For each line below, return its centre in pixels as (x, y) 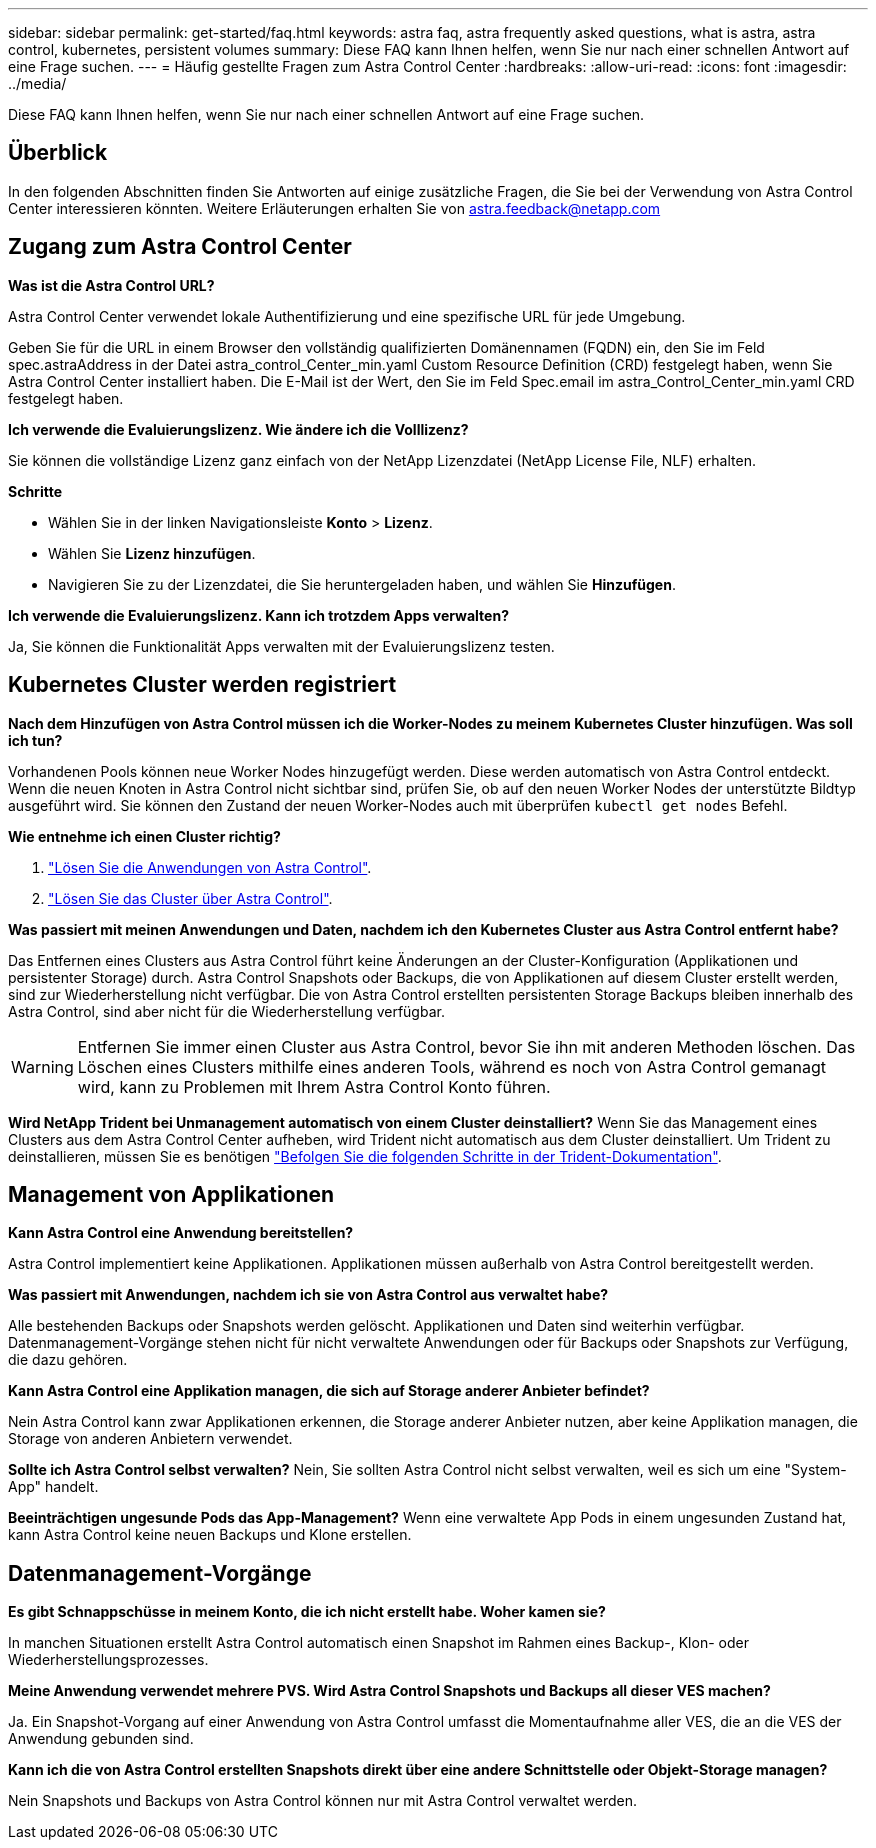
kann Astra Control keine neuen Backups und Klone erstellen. (210, 1535)
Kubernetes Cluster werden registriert (202, 685)
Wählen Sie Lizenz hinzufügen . (152, 553)
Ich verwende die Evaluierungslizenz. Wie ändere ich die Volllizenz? (238, 429)
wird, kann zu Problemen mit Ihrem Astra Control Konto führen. (314, 1086)
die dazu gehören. (68, 1360)
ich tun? (35, 740)
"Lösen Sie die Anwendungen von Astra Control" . (210, 867)
